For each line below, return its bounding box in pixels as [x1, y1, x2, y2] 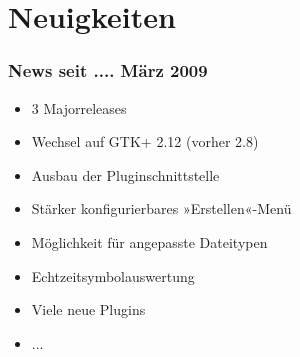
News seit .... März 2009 [8, 58, 208, 83]
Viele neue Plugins [31, 299, 146, 320]
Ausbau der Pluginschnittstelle [31, 164, 220, 185]
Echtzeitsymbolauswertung [31, 265, 195, 286]
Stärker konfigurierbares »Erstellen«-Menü [31, 198, 292, 219]
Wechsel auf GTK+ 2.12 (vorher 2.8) [31, 131, 259, 152]
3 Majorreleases [31, 97, 127, 118]
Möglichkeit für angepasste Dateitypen [31, 231, 268, 252]
